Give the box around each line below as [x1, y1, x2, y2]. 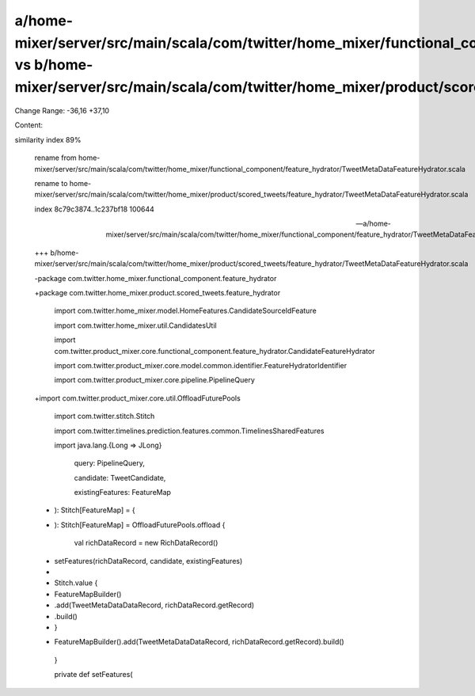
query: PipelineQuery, [74, 458, 146, 468]
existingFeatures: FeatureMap [74, 488, 172, 497]
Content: [14, 120, 44, 130]
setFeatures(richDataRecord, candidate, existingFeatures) [54, 556, 243, 565]
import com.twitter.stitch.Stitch [54, 412, 155, 421]
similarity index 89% [14, 135, 82, 144]
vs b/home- [14, 56, 93, 74]
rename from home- [34, 153, 101, 162]
